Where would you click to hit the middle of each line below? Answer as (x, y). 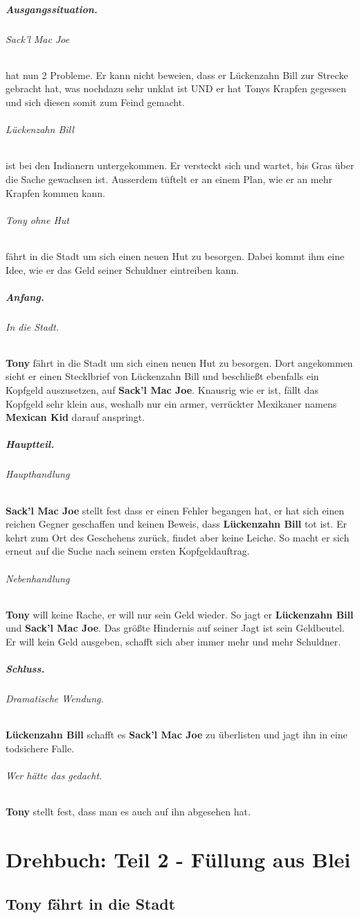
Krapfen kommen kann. (55, 192)
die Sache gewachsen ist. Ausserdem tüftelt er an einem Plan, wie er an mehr (169, 179)
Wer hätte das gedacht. (54, 776)
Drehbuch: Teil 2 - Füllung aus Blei (178, 859)
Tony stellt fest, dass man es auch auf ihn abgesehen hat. (128, 812)
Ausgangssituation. (52, 9)
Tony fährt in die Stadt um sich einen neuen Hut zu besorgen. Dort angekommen (179, 362)
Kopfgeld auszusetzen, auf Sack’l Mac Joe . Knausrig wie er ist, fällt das (162, 390)
